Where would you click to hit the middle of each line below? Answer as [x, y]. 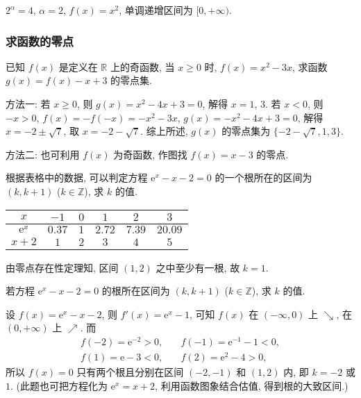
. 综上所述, [164, 131]
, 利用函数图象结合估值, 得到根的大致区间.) [252, 385]
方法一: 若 [28, 103]
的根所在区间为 [136, 291]
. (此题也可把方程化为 [59, 385]
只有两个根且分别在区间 [130, 372]
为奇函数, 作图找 [150, 154]
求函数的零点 [40, 41]
